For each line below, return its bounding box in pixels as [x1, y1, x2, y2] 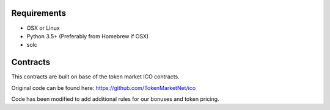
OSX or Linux [26, 24, 61, 32]
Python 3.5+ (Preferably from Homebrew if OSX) [26, 32, 149, 40]
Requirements [11, 8, 67, 18]
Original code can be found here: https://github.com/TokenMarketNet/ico [11, 84, 196, 91]
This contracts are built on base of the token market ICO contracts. [11, 73, 180, 80]
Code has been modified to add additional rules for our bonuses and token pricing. [11, 95, 219, 103]
